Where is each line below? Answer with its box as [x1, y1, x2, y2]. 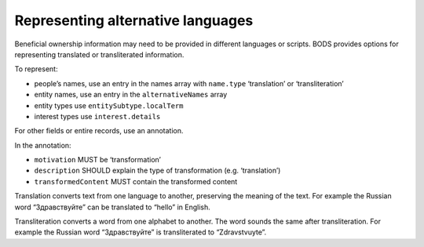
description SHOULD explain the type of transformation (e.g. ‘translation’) [34, 165, 281, 176]
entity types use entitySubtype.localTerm [34, 100, 184, 110]
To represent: [14, 64, 58, 74]
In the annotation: [14, 140, 71, 150]
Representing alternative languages [14, 12, 254, 29]
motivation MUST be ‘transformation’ [34, 155, 161, 165]
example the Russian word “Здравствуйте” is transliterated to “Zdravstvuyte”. [14, 227, 267, 237]
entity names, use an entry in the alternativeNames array [34, 90, 228, 100]
